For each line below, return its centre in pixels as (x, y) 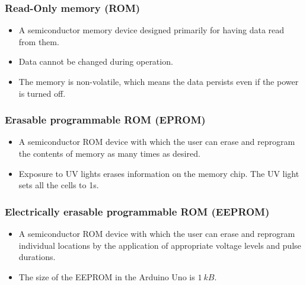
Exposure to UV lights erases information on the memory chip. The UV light (159, 173)
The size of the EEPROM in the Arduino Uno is (107, 276)
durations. (37, 257)
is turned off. (42, 93)
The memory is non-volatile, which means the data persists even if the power (159, 81)
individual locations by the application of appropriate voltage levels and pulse (160, 245)
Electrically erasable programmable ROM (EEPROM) (137, 211)
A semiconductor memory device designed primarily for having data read (152, 30)
